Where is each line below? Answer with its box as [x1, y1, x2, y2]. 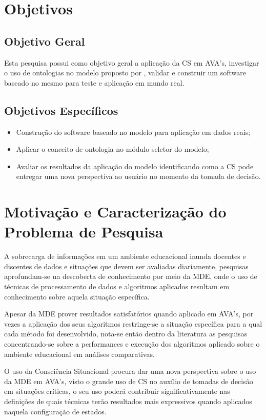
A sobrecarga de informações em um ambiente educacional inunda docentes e [4, 251, 246, 262]
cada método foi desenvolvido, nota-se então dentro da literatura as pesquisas [4, 328, 248, 339]
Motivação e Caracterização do [4, 201, 227, 222]
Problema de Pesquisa [4, 221, 163, 242]
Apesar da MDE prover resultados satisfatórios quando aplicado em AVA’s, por [4, 308, 254, 319]
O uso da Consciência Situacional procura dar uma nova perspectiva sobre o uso [4, 366, 256, 376]
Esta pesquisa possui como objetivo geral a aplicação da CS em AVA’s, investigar [4, 57, 259, 68]
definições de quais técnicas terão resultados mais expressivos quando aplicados [4, 395, 252, 406]
